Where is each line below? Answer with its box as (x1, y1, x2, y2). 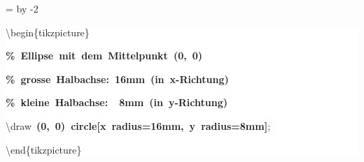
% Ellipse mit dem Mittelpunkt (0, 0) (6, 48, 203, 63)
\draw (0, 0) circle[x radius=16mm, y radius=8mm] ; (6, 118, 271, 133)
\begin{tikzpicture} (6, 24, 90, 39)
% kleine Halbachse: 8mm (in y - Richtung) (6, 95, 227, 110)
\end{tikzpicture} (6, 142, 82, 156)
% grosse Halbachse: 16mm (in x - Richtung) (6, 71, 229, 86)
